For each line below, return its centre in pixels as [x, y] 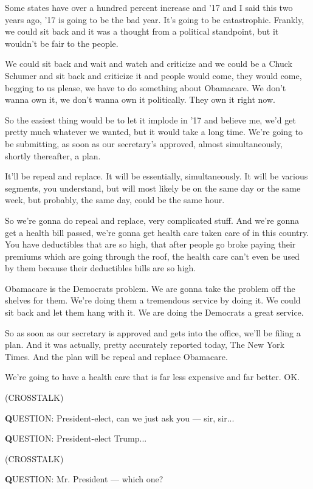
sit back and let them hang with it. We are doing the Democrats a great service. [154, 312]
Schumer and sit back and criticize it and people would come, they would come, [153, 75]
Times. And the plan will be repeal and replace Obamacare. [116, 356]
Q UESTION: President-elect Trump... [76, 438]
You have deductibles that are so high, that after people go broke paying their [150, 244]
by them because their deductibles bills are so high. [101, 268]
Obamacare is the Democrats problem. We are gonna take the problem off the [150, 288]
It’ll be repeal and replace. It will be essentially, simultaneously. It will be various [156, 176]
